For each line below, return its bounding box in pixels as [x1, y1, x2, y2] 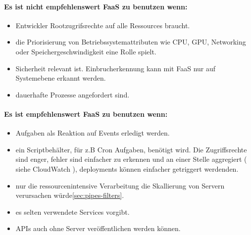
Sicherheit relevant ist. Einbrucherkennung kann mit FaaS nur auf [15, 63, 216, 73]
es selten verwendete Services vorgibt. [15, 206, 130, 217]
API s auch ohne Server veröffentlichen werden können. [15, 223, 181, 234]
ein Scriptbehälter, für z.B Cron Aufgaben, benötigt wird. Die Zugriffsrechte [15, 144, 247, 154]
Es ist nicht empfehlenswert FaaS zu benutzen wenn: [4, 1, 188, 11]
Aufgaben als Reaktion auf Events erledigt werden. [15, 128, 170, 138]
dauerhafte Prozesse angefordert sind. [15, 89, 130, 99]
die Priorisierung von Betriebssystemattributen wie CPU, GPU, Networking [15, 37, 246, 47]
